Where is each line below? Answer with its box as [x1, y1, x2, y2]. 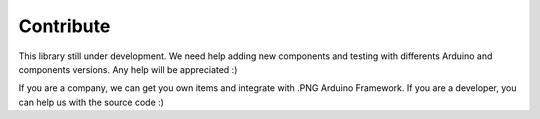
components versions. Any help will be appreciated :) [18, 63, 238, 75]
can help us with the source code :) [18, 96, 165, 108]
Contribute [18, 15, 111, 37]
